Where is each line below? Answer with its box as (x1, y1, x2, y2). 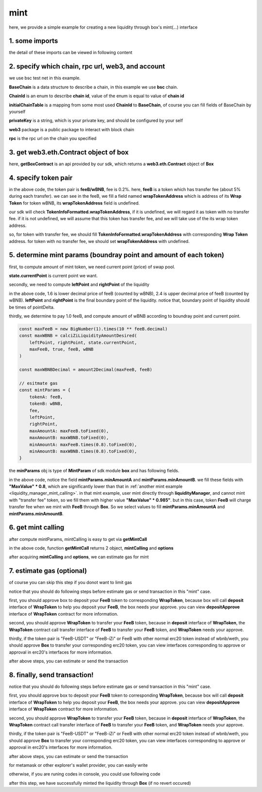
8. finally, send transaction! (9, 671, 94, 679)
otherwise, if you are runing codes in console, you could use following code (9, 771, 161, 777)
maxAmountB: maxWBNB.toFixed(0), (29, 435, 109, 441)
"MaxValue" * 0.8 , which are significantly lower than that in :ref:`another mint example (9, 483, 183, 489)
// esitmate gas (19, 380, 58, 386)
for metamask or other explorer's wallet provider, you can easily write (9, 762, 148, 768)
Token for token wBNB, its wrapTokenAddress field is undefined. (9, 200, 140, 206)
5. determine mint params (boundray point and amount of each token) (9, 251, 225, 259)
